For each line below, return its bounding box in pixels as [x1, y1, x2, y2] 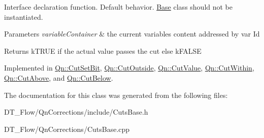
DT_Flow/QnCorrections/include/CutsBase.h [4, 107, 148, 117]
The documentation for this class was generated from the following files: [4, 89, 228, 100]
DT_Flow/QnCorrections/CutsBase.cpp [4, 123, 130, 134]
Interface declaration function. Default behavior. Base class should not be [4, 2, 233, 12]
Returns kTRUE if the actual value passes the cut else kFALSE [4, 45, 202, 56]
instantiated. [4, 11, 43, 22]
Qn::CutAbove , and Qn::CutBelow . [4, 72, 113, 83]
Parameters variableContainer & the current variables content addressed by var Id [4, 28, 260, 39]
